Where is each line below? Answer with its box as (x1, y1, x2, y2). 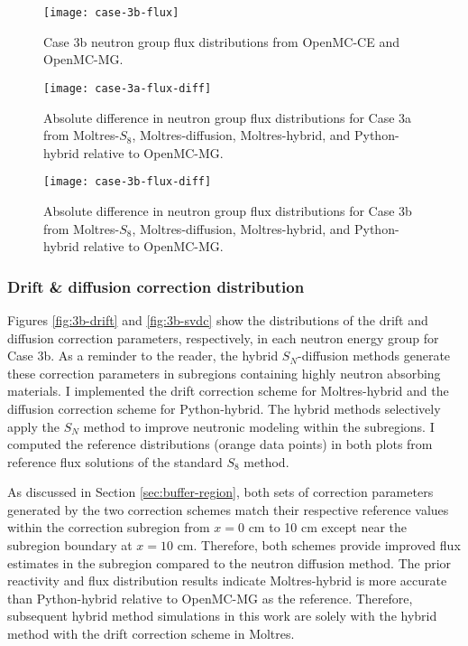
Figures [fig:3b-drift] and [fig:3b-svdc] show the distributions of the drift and (7, 310, 428, 329)
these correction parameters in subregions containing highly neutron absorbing (7, 363, 441, 382)
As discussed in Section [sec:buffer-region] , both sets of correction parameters (7, 482, 434, 501)
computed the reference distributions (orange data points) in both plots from (7, 435, 433, 454)
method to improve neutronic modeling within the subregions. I (83, 417, 435, 435)
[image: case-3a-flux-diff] (43, 81, 212, 95)
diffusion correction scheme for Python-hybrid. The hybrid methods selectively (7, 398, 441, 417)
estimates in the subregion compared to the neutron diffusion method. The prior (7, 553, 452, 572)
